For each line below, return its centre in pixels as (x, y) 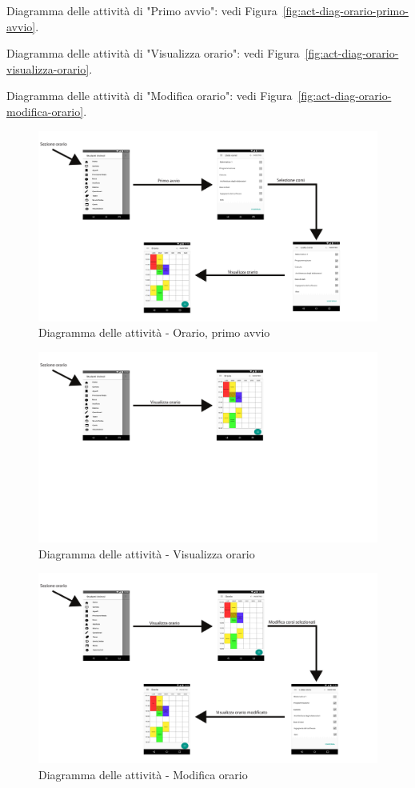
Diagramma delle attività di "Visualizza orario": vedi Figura (153, 53)
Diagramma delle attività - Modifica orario (143, 774)
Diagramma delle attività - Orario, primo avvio (154, 332)
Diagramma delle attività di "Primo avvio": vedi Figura (142, 10)
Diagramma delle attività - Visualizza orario (147, 553)
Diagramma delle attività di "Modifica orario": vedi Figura (150, 96)
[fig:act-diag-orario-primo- (345, 10)
